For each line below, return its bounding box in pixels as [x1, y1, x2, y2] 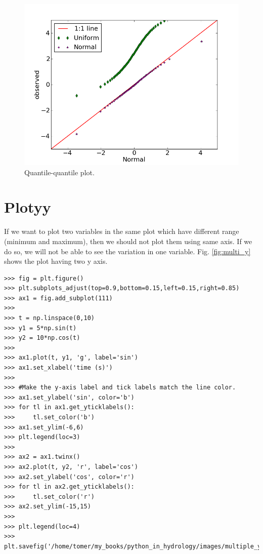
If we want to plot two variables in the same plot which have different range [4, 226, 239, 236]
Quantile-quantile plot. [24, 167, 95, 177]
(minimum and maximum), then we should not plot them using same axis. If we [4, 235, 252, 246]
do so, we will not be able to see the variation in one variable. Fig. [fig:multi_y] [4, 246, 251, 256]
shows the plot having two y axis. [4, 256, 108, 266]
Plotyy [4, 196, 51, 217]
